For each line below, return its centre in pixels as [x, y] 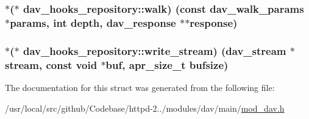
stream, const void [51, 64]
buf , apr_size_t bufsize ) [167, 64]
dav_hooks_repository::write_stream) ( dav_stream [154, 50]
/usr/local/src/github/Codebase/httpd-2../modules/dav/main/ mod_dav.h [145, 108]
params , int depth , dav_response [93, 22]
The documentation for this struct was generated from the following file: [140, 87]
